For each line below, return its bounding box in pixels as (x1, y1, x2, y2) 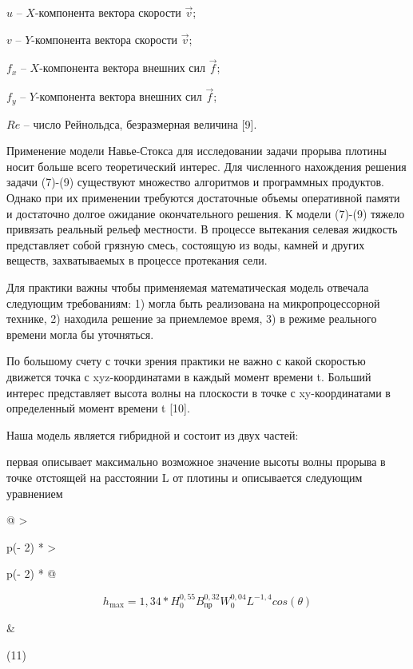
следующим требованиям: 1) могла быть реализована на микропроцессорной (6, 294, 380, 311)
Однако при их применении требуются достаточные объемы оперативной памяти (6, 189, 400, 206)
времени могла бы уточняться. (6, 325, 154, 342)
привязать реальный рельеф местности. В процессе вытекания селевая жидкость (6, 221, 398, 237)
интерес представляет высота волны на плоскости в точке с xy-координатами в (6, 384, 391, 400)
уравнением (6, 484, 63, 501)
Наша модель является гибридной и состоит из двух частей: (6, 426, 299, 443)
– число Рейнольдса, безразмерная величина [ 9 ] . (23, 115, 257, 132)
